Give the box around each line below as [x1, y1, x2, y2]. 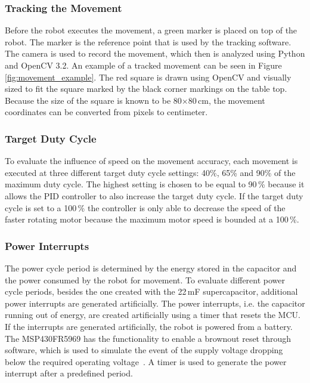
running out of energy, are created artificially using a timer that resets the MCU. [5, 308, 300, 321]
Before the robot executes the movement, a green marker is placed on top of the [5, 24, 297, 36]
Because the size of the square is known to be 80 [5, 94, 182, 106]
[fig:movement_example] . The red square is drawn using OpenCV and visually [5, 70, 292, 83]
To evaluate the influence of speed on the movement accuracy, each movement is [5, 155, 298, 167]
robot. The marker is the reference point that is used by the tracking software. [5, 35, 292, 48]
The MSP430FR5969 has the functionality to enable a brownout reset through [5, 332, 292, 344]
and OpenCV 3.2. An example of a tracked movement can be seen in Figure [5, 59, 282, 71]
